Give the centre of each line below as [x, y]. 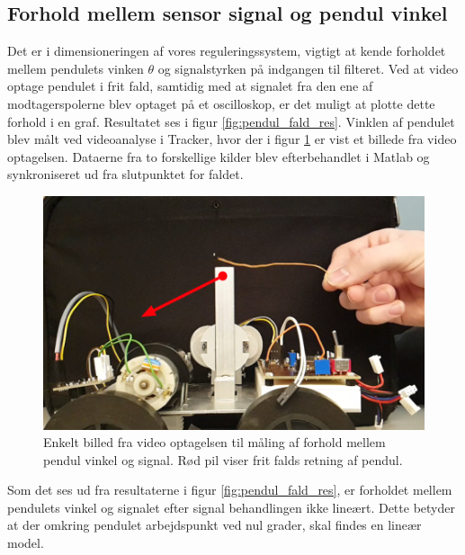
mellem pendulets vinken [76, 68]
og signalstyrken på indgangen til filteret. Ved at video [308, 68]
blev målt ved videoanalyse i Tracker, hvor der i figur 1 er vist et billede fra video [232, 139]
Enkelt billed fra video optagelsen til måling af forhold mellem [215, 442]
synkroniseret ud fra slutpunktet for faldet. [125, 174]
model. [26, 543]
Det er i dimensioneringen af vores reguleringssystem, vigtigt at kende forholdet [227, 51]
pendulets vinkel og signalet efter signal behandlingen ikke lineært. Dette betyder [231, 507]
